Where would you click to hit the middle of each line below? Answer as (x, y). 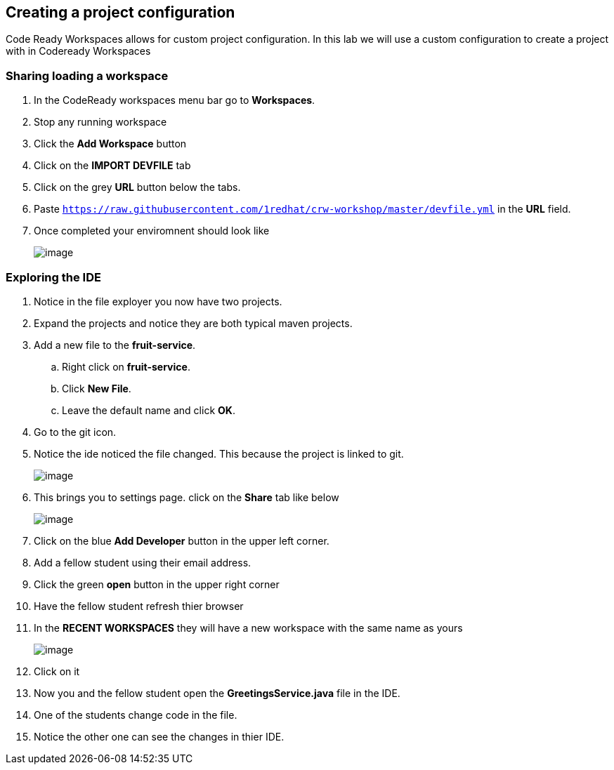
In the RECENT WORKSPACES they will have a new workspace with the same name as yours (248, 628)
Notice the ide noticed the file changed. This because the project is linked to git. (219, 453)
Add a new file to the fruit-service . (115, 345)
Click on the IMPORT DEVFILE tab (112, 166)
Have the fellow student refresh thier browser (139, 606)
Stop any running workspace (100, 122)
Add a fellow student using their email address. (143, 562)
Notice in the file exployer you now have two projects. (158, 301)
